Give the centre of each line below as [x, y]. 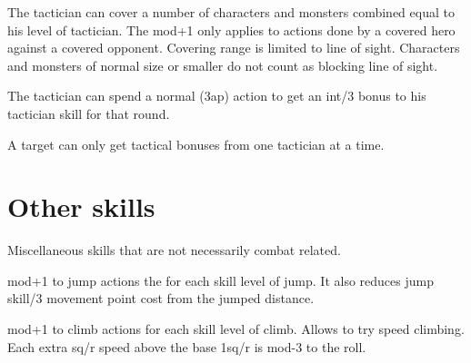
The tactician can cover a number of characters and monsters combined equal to [231, 12]
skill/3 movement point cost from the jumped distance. [161, 298]
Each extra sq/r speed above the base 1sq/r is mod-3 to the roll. [187, 346]
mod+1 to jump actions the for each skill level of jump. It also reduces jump [220, 280]
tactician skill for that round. [89, 113]
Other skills [81, 206]
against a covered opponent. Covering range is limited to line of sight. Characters [234, 48]
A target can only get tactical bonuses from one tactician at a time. [196, 144]
